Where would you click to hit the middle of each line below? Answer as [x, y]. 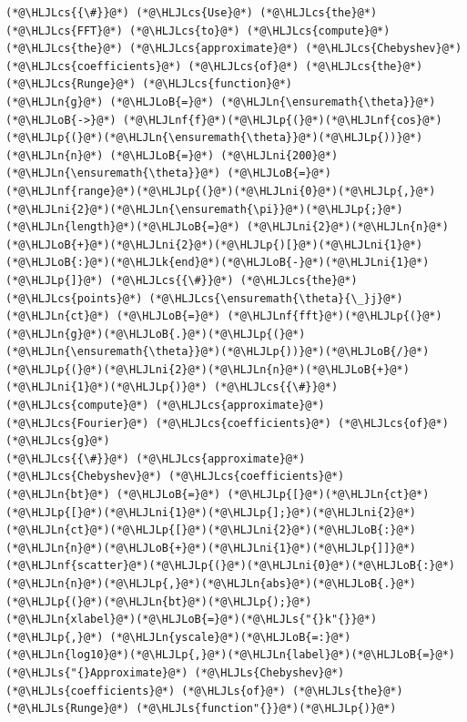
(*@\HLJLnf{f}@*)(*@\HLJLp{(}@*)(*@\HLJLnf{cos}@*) [282, 120]
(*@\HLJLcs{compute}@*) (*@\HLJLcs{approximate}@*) [165, 406]
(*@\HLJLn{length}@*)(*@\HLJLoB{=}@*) [123, 227]
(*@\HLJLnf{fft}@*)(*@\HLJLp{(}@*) [335, 316]
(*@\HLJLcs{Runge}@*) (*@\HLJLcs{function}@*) [149, 84]
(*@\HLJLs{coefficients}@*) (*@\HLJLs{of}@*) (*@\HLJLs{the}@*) [204, 691]
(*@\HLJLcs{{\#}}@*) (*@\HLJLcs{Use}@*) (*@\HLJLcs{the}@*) [192, 13]
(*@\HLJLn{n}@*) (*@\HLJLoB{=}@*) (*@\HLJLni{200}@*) [172, 155]
